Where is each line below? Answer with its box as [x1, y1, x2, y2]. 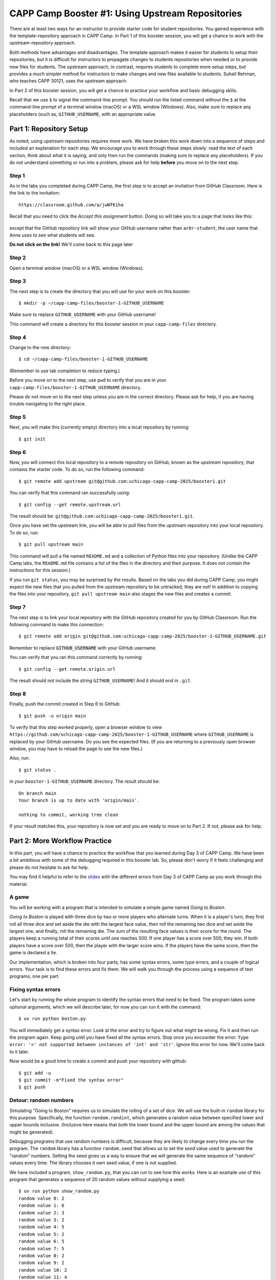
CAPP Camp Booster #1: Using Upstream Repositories [9, 8, 242, 19]
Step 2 [9, 254, 26, 261]
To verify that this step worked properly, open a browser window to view [9, 724, 162, 730]
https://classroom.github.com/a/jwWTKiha [18, 202, 124, 207]
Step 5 [9, 414, 26, 421]
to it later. [9, 1049, 29, 1055]
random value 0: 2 [18, 1196, 65, 1201]
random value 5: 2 [18, 1231, 65, 1237]
